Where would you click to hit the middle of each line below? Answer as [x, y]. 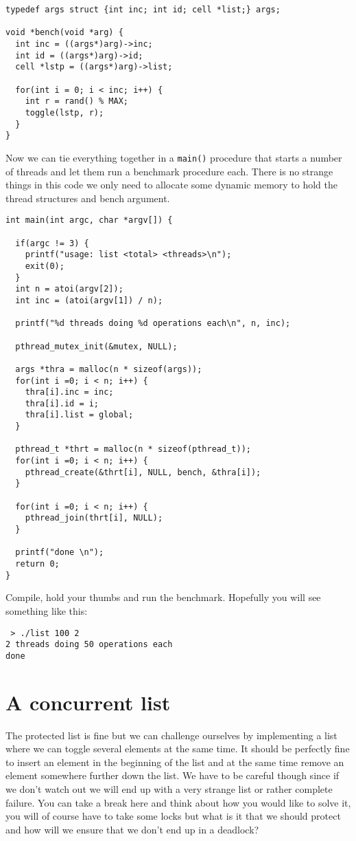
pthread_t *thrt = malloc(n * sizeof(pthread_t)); [133, 449]
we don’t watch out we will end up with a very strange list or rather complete [169, 788]
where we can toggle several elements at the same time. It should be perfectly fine [178, 749]
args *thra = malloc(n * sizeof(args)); [109, 369]
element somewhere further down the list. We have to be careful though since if [173, 775]
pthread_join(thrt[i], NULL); [94, 518]
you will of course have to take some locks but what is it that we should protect [173, 816]
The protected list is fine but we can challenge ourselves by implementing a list [171, 735]
